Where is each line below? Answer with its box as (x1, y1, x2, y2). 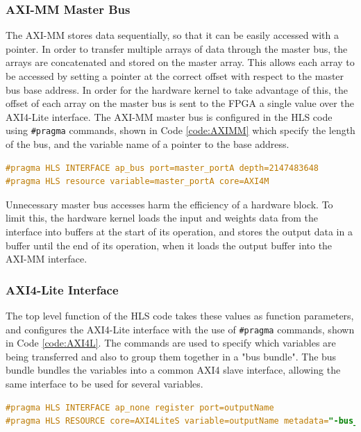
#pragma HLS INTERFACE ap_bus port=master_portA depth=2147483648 (6, 163, 319, 173)
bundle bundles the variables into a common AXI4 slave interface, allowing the (6, 363, 341, 377)
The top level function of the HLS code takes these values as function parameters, (6, 308, 354, 322)
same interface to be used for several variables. (6, 376, 203, 391)
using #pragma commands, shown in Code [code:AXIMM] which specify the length (6, 123, 355, 138)
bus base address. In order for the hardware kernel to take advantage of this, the (6, 82, 348, 97)
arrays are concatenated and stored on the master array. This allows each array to (6, 55, 355, 69)
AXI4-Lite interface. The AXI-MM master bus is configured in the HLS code (6, 109, 333, 124)
